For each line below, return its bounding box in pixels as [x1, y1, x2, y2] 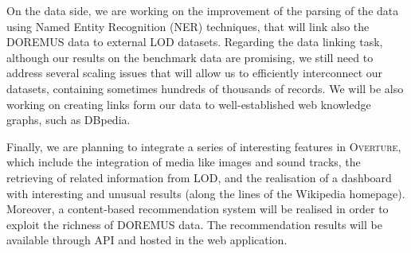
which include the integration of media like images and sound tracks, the [6, 154, 361, 170]
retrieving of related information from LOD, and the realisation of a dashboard [6, 169, 392, 185]
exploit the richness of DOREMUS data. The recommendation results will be [6, 216, 382, 232]
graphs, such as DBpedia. [6, 111, 131, 128]
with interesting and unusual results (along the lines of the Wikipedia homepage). [6, 185, 405, 201]
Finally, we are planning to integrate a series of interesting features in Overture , [6, 138, 401, 154]
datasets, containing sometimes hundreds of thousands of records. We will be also [6, 80, 404, 96]
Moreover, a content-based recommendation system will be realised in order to [6, 200, 389, 217]
